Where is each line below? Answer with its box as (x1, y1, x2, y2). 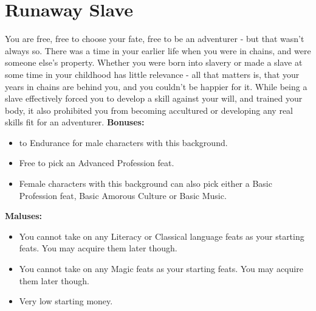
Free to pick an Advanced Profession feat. (19, 156, 174, 169)
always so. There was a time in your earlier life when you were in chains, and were (5, 44, 311, 57)
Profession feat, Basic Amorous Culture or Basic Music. (19, 189, 227, 201)
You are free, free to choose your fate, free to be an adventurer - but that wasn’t (5, 32, 304, 45)
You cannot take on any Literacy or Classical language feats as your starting (19, 229, 304, 242)
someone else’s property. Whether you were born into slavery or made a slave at (5, 56, 303, 69)
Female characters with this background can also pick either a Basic (19, 177, 272, 190)
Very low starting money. (19, 295, 113, 307)
